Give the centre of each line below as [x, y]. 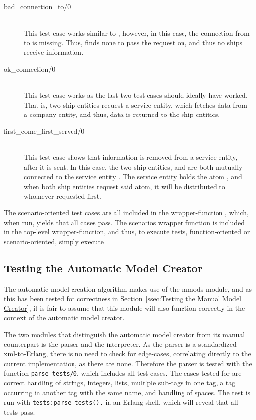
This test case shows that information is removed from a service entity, [131, 157]
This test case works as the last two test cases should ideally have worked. [136, 95]
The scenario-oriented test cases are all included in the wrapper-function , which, [126, 212]
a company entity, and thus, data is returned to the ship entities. [122, 114]
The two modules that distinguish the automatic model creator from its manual [125, 334]
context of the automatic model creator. [64, 318]
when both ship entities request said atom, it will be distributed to [125, 186]
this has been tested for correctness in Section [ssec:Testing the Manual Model [123, 298]
